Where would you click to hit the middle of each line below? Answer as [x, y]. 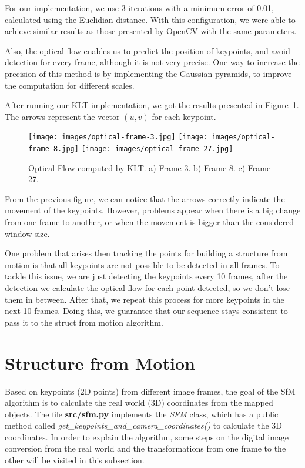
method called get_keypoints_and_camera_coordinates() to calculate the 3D [144, 425]
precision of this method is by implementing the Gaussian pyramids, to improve [148, 73]
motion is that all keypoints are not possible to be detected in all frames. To [142, 264]
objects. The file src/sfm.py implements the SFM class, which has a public [142, 414]
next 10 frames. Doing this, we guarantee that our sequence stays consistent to [146, 311]
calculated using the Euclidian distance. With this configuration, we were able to [150, 19]
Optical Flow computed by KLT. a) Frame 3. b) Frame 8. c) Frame [150, 167]
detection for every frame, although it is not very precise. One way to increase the [152, 62]
